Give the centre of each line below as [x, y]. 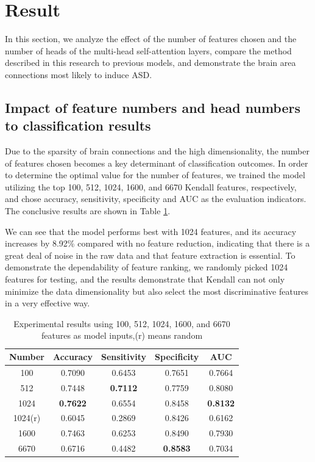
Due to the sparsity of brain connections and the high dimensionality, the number [157, 151]
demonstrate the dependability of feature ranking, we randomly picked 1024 [147, 267]
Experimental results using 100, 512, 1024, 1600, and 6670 [122, 323]
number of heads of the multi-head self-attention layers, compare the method [148, 50]
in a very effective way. [48, 303]
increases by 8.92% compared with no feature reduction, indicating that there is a [157, 243]
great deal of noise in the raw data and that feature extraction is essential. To [150, 255]
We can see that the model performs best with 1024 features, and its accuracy [151, 231]
